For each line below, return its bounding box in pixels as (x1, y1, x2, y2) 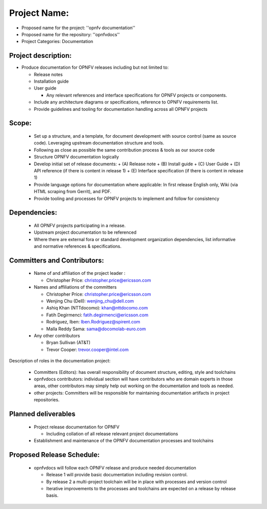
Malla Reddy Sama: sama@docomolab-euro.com (46, 326, 146, 332)
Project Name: (9, 7, 69, 18)
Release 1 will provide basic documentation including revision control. (46, 472, 188, 478)
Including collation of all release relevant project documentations (46, 431, 178, 437)
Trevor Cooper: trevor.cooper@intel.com (46, 347, 129, 353)
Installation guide (34, 78, 69, 84)
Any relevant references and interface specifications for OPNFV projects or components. (46, 92, 227, 98)
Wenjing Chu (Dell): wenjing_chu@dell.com (46, 298, 134, 304)
